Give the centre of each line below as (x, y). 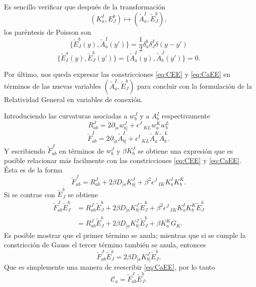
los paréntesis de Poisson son (48, 31)
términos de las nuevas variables (52, 86)
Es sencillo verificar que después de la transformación (85, 6)
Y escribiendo (25, 150)
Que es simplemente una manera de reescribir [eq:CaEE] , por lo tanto (110, 267)
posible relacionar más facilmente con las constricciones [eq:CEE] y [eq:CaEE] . (123, 160)
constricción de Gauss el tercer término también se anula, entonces (105, 245)
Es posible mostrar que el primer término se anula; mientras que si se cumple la (125, 235)
